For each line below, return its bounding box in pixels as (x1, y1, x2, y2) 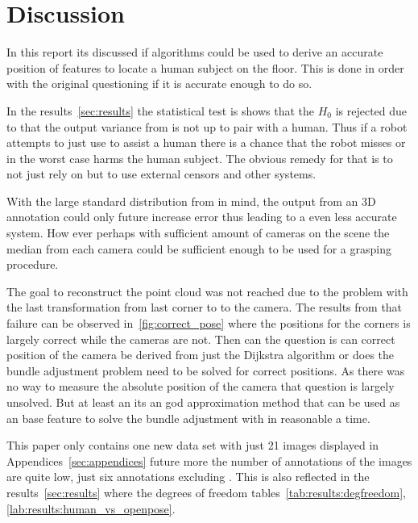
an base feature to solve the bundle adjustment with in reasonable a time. (6, 409, 370, 426)
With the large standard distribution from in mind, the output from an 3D (6, 192, 376, 209)
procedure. (6, 256, 59, 273)
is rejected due (335, 102, 408, 119)
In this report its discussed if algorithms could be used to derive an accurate (6, 44, 383, 61)
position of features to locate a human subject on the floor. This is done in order (6, 59, 404, 76)
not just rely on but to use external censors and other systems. (6, 165, 317, 182)
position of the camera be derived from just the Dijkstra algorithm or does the (6, 346, 395, 363)
